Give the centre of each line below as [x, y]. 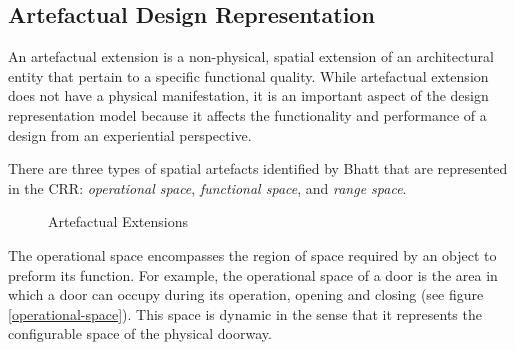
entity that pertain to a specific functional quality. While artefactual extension [248, 75]
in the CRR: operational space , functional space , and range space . [207, 187]
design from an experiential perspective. [130, 134]
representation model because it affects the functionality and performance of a [247, 114]
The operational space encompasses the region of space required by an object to [252, 254]
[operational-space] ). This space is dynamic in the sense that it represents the [245, 313]
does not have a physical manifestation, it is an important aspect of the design [248, 95]
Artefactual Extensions [118, 221]
